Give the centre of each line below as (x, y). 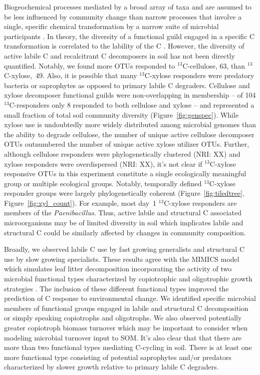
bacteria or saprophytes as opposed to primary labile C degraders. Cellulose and (127, 85)
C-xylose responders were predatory (199, 75)
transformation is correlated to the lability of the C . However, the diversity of (124, 46)
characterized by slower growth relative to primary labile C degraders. (111, 367)
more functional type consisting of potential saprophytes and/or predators (118, 357)
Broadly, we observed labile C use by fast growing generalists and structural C (124, 249)
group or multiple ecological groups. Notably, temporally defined (103, 183)
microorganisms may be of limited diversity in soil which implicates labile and (124, 223)
